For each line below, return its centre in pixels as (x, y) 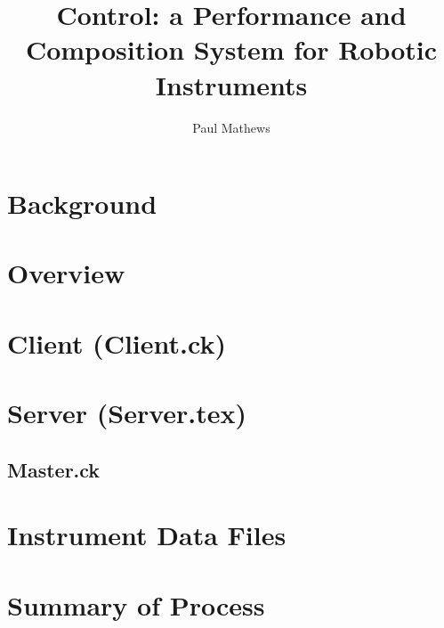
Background (82, 204)
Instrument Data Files (147, 535)
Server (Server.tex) (127, 413)
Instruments (231, 84)
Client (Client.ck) (117, 343)
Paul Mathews (231, 127)
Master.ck (54, 469)
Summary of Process (136, 604)
